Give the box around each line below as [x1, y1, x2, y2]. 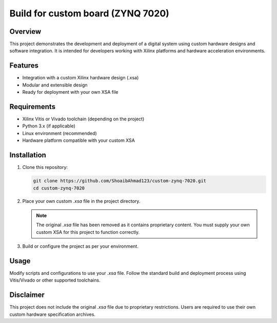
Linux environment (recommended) [22, 130, 97, 136]
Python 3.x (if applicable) [22, 123, 75, 129]
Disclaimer [9, 291, 45, 299]
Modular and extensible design [22, 82, 88, 88]
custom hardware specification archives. [9, 311, 96, 317]
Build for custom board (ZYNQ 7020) [9, 8, 169, 19]
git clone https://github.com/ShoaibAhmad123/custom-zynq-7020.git [33, 178, 207, 184]
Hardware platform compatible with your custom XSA [22, 137, 135, 143]
